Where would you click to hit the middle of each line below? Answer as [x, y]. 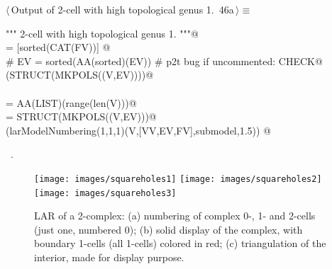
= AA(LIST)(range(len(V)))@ [71, 102]
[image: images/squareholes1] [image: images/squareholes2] [178, 179]
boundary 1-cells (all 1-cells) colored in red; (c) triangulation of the [180, 243]
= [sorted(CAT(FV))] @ [58, 47]
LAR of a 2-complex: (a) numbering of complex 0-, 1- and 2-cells [175, 216]
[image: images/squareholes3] [105, 193]
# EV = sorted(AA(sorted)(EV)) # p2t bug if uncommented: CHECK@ [164, 61]
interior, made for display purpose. [109, 257]
